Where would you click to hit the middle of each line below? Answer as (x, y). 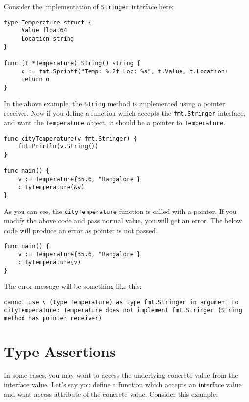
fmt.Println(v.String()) (58, 147)
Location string (48, 38)
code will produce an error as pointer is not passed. (81, 230)
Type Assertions (60, 351)
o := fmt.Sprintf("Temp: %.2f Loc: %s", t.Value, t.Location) (125, 71)
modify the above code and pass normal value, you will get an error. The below (123, 221)
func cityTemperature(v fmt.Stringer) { (71, 138)
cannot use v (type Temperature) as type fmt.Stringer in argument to (121, 302)
